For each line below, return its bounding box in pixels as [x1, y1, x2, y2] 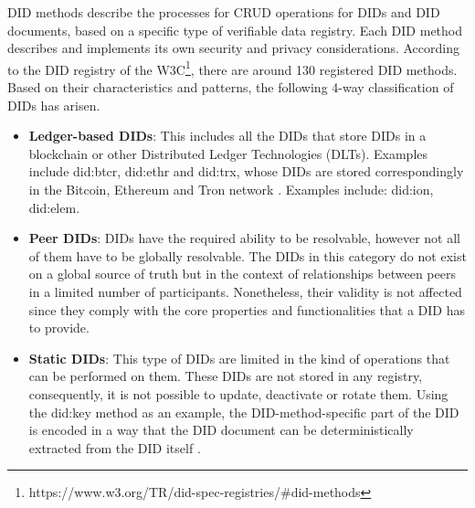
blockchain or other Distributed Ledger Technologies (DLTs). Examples [28, 143, 428, 163]
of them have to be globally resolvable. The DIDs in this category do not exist [28, 246, 467, 265]
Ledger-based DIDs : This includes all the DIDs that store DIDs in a [28, 126, 427, 145]
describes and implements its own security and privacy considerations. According [7, 38, 459, 58]
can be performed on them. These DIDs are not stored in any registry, [28, 366, 423, 386]
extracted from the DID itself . [28, 438, 201, 457]
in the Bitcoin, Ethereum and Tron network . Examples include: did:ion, [28, 180, 434, 198]
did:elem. [28, 197, 80, 217]
